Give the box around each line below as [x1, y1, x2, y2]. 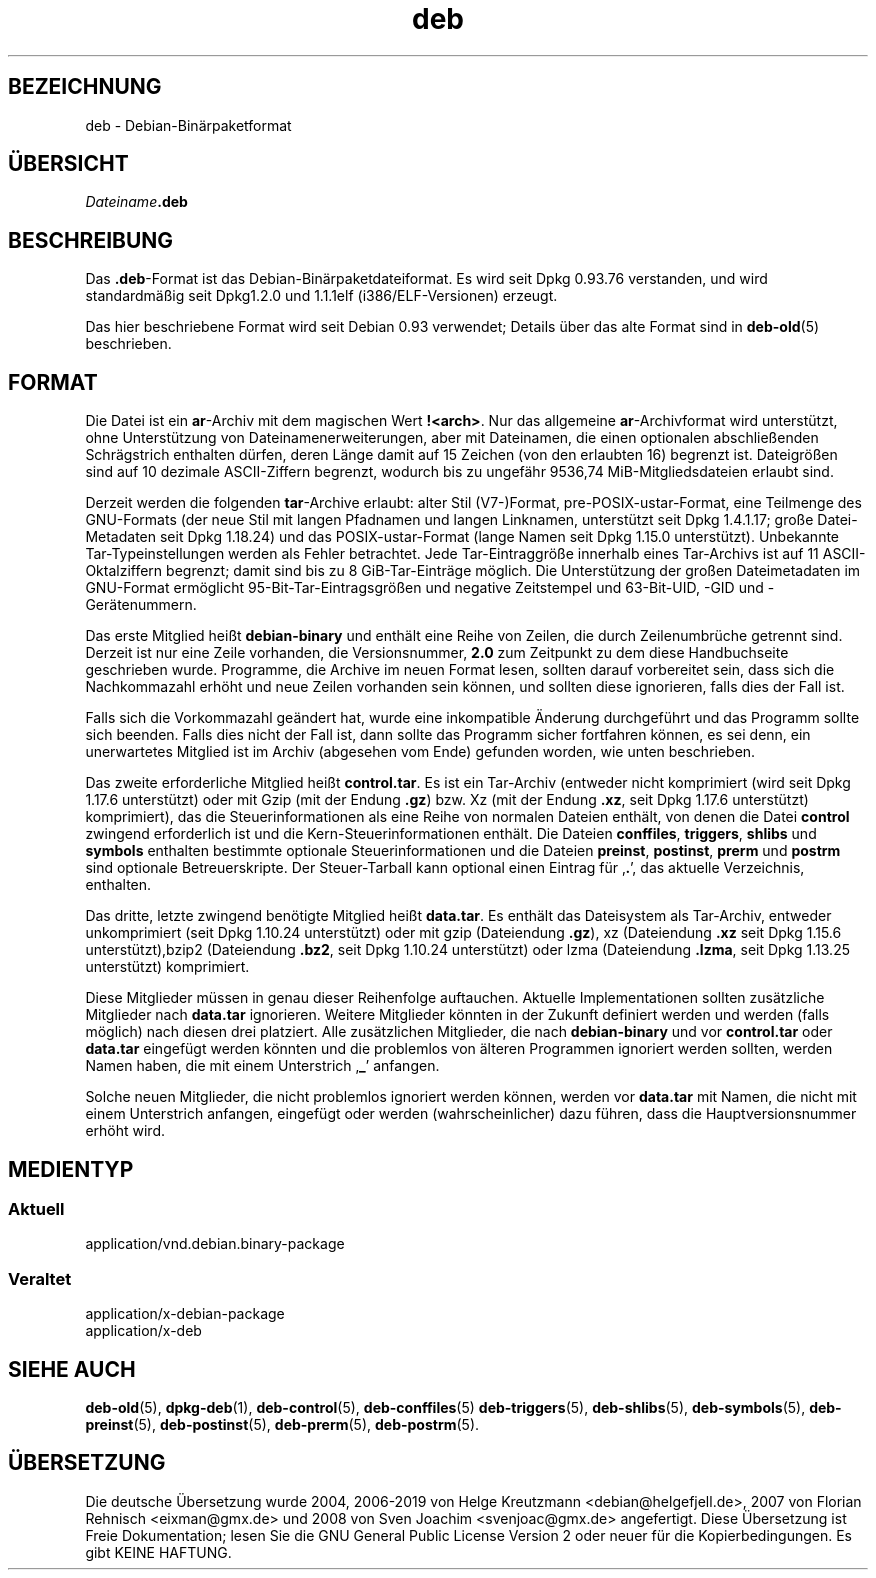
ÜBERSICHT [8, 151, 129, 177]
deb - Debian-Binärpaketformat [85, 116, 292, 134]
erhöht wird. [85, 1122, 166, 1140]
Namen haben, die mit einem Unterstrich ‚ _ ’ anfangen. [85, 1057, 440, 1075]
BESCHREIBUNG [8, 227, 174, 253]
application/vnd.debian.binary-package [85, 1235, 345, 1253]
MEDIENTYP [8, 1156, 134, 1182]
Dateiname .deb [85, 193, 188, 211]
